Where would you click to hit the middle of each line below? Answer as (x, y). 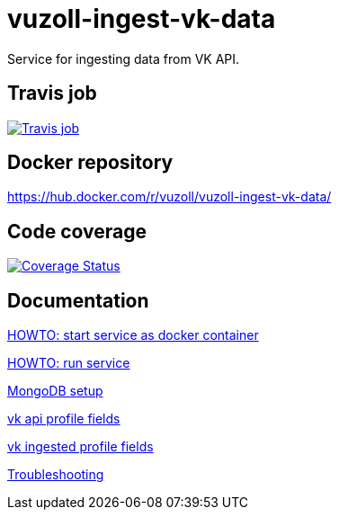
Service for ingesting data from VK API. (124, 58)
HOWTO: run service (69, 363)
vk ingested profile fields (80, 447)
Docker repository (90, 163)
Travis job (52, 94)
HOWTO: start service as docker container (133, 335)
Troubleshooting (56, 475)
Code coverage (77, 231)
